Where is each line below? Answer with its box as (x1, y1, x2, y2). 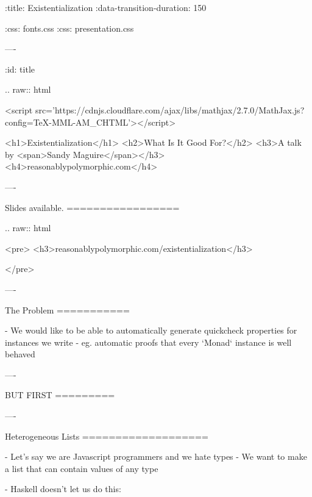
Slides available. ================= (5, 201, 180, 213)
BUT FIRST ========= (5, 388, 115, 401)
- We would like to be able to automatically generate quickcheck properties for (5, 324, 297, 337)
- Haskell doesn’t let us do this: (5, 482, 121, 495)
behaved (5, 348, 35, 360)
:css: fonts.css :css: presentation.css (5, 21, 134, 34)
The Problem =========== (5, 303, 130, 316)
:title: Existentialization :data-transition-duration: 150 (5, 1, 207, 13)
